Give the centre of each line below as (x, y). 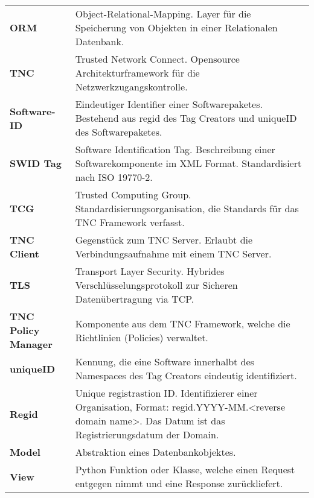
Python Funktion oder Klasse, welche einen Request (185, 469)
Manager (31, 344)
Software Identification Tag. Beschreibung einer (175, 149)
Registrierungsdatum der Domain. (147, 434)
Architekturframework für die (137, 73)
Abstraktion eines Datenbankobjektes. (155, 452)
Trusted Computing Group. (133, 194)
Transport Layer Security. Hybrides (150, 271)
